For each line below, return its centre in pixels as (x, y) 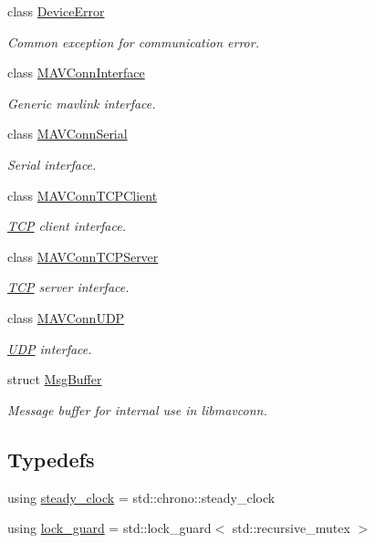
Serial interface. (52, 164)
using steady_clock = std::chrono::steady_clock (141, 497)
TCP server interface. (68, 287)
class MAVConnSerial (68, 134)
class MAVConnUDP (66, 317)
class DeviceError (56, 11)
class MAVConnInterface (76, 73)
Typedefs (51, 459)
